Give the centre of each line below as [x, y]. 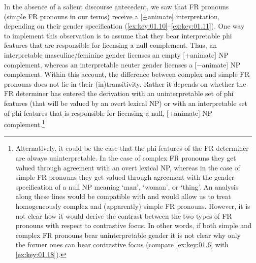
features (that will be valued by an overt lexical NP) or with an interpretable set [126, 103]
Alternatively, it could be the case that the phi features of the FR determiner [132, 148]
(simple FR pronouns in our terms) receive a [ [73, 16]
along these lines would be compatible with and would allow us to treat [123, 196]
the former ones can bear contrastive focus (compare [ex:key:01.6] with [122, 245]
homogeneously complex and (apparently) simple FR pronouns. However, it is [133, 206]
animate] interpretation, [184, 16]
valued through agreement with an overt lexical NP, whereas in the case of [128, 167]
